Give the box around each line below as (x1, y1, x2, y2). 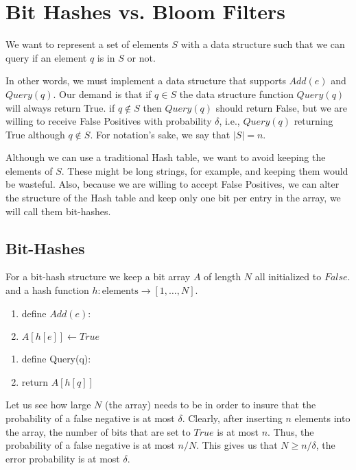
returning (294, 114, 333, 128)
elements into (294, 411, 351, 425)
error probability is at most (5, 451, 120, 465)
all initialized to (254, 269, 322, 284)
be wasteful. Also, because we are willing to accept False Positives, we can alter (5, 177, 340, 191)
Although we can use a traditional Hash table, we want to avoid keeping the (5, 150, 326, 164)
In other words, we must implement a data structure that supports (5, 73, 286, 88)
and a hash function (5, 283, 89, 297)
